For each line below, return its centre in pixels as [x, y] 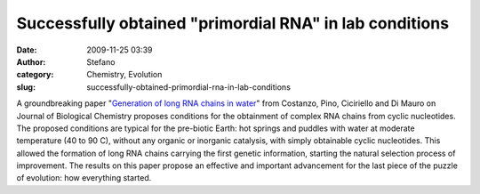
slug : [26, 87]
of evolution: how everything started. [84, 178]
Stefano [101, 61]
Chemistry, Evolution [124, 75]
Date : [27, 50]
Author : [31, 61]
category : [35, 75]
